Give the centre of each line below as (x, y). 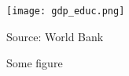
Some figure (35, 63)
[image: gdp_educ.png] (66, 11)
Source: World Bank (55, 36)
